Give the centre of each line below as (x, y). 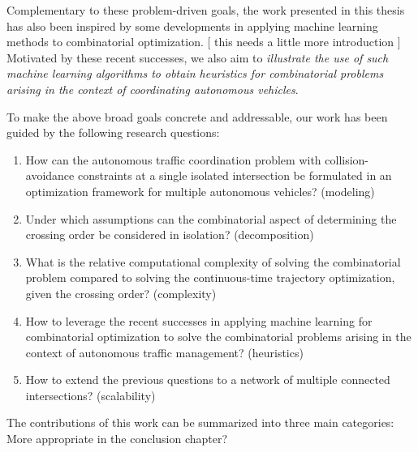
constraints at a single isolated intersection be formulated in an (235, 175)
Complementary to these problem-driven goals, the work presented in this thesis (206, 10)
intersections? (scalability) (90, 395)
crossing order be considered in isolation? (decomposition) (170, 235)
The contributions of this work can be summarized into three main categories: (200, 422)
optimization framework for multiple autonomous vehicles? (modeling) (200, 191)
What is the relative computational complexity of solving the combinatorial (213, 261)
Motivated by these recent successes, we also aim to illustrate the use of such (198, 57)
